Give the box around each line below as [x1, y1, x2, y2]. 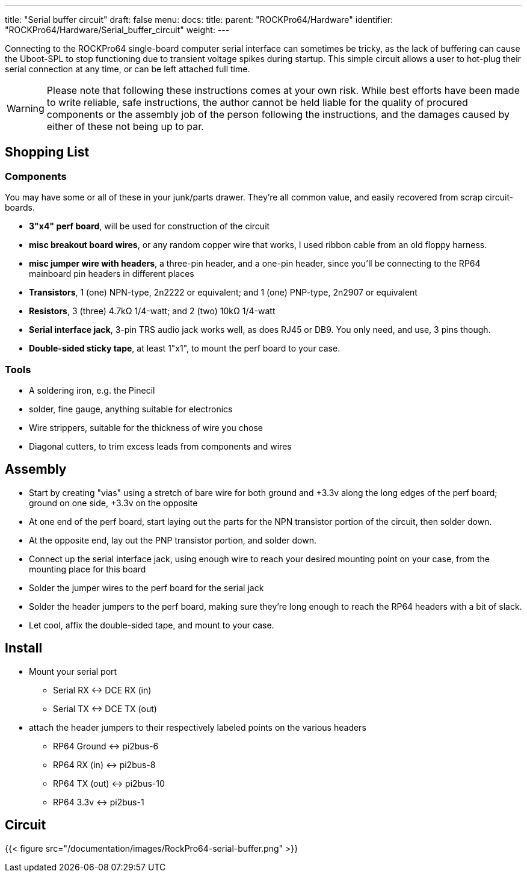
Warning [7, 102, 45, 114]
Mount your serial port [29, 666, 117, 677]
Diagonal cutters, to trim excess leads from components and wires [29, 441, 292, 451]
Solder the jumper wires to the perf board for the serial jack [29, 582, 264, 593]
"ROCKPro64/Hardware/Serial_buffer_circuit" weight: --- [5, 25, 230, 35]
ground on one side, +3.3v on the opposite [29, 497, 198, 508]
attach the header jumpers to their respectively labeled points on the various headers [29, 722, 366, 733]
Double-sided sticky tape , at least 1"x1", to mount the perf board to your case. [29, 343, 341, 354]
